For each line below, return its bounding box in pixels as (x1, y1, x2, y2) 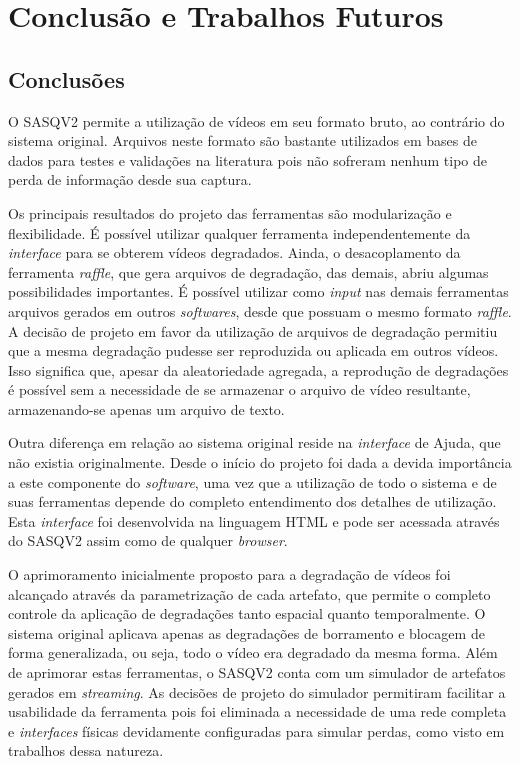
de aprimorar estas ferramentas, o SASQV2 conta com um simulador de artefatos (8, 662, 506, 683)
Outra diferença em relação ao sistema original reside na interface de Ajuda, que (8, 432, 501, 453)
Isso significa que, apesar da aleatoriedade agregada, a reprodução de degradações (8, 359, 509, 380)
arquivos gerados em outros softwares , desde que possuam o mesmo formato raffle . (8, 300, 512, 321)
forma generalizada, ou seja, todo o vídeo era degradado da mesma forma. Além (8, 642, 498, 663)
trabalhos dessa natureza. (8, 740, 164, 761)
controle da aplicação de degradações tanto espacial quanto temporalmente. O (8, 603, 486, 624)
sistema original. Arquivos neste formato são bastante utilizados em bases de (8, 130, 477, 151)
